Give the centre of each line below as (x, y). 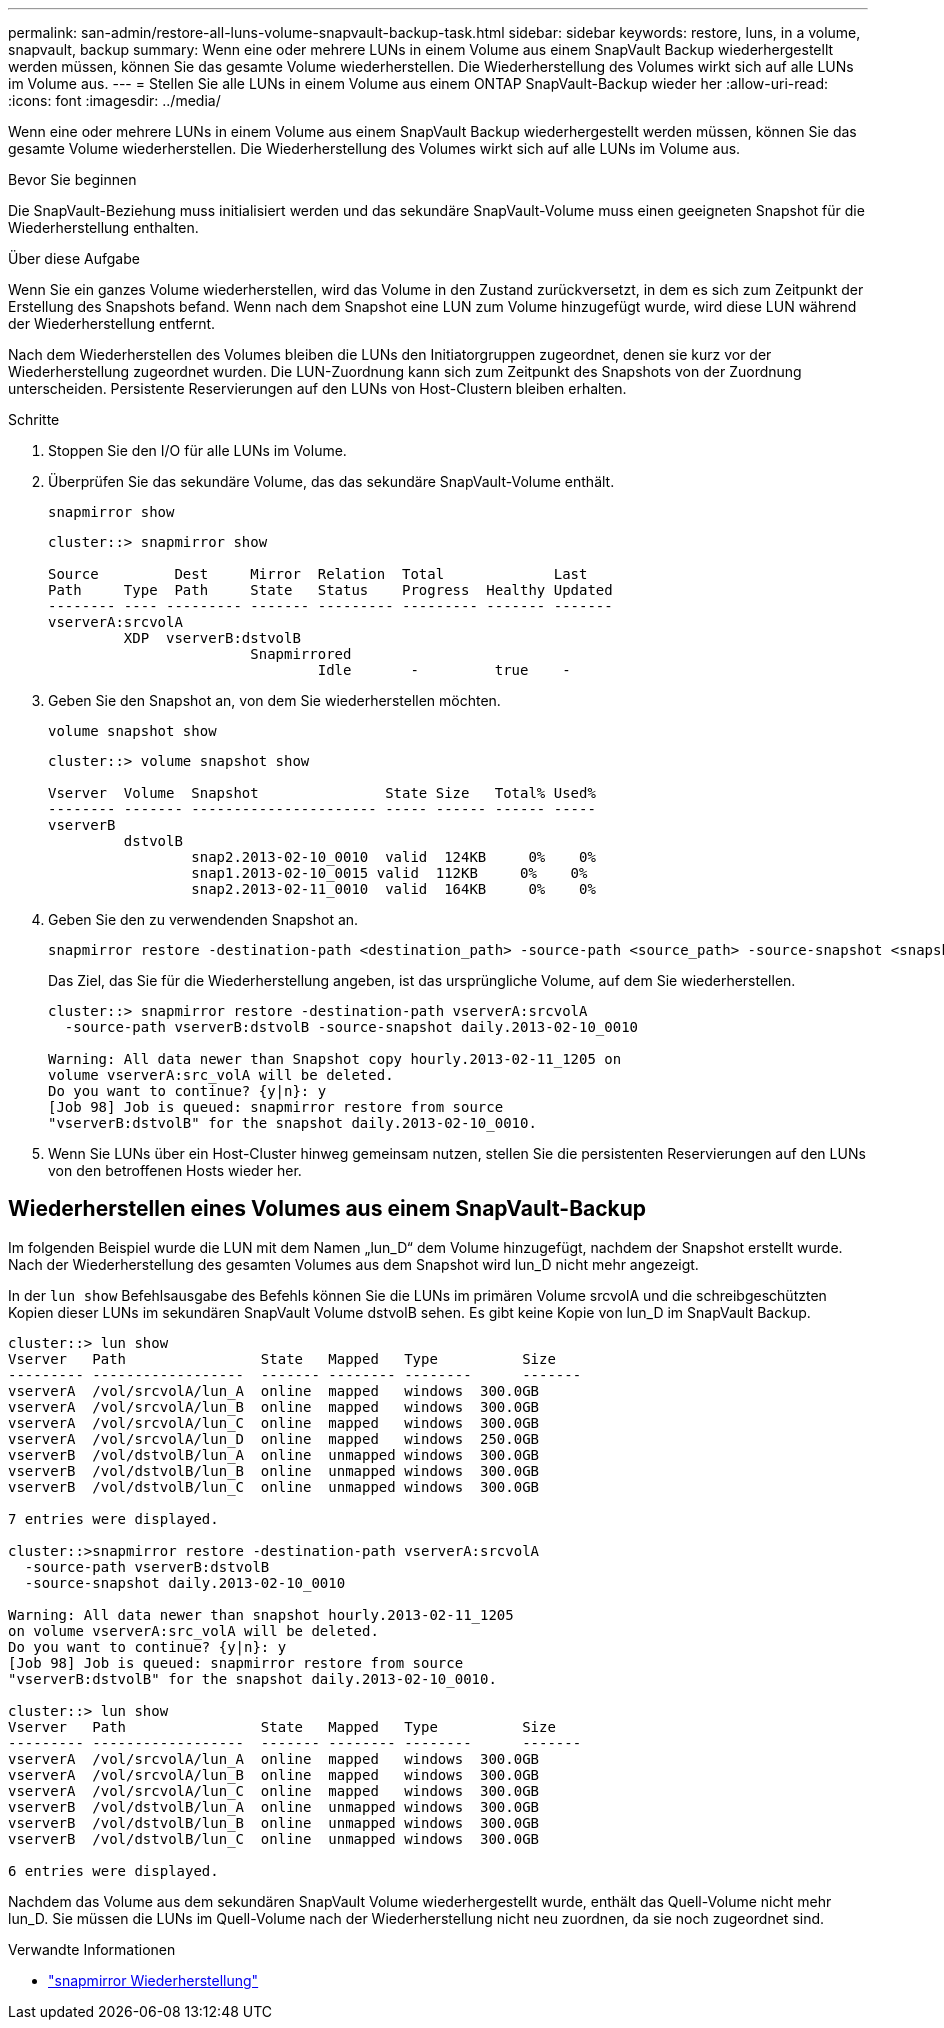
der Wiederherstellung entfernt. (112, 323)
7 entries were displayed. (113, 1518)
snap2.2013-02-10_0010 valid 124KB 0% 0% (393, 857)
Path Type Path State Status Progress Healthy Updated (330, 590)
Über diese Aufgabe (74, 258)
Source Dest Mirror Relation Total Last (318, 574)
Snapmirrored (301, 654)
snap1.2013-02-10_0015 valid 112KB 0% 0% (389, 873)
